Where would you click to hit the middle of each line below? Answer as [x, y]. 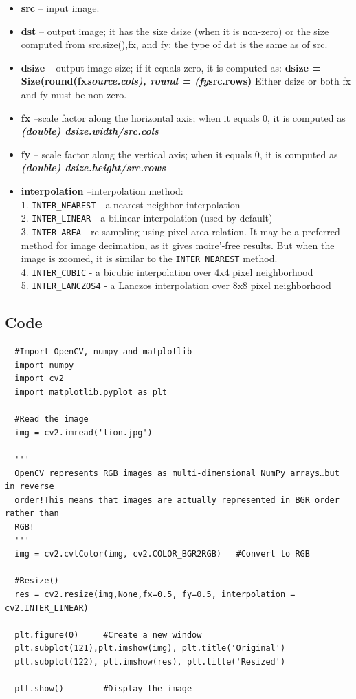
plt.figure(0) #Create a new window [108, 635]
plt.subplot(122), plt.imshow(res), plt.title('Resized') [150, 662]
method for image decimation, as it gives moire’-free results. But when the [178, 245]
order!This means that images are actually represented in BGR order [177, 500]
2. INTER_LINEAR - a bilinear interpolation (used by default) [147, 218]
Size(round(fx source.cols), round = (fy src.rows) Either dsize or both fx [186, 81]
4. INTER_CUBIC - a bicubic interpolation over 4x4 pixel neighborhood [167, 271]
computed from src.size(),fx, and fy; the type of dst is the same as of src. [174, 44]
